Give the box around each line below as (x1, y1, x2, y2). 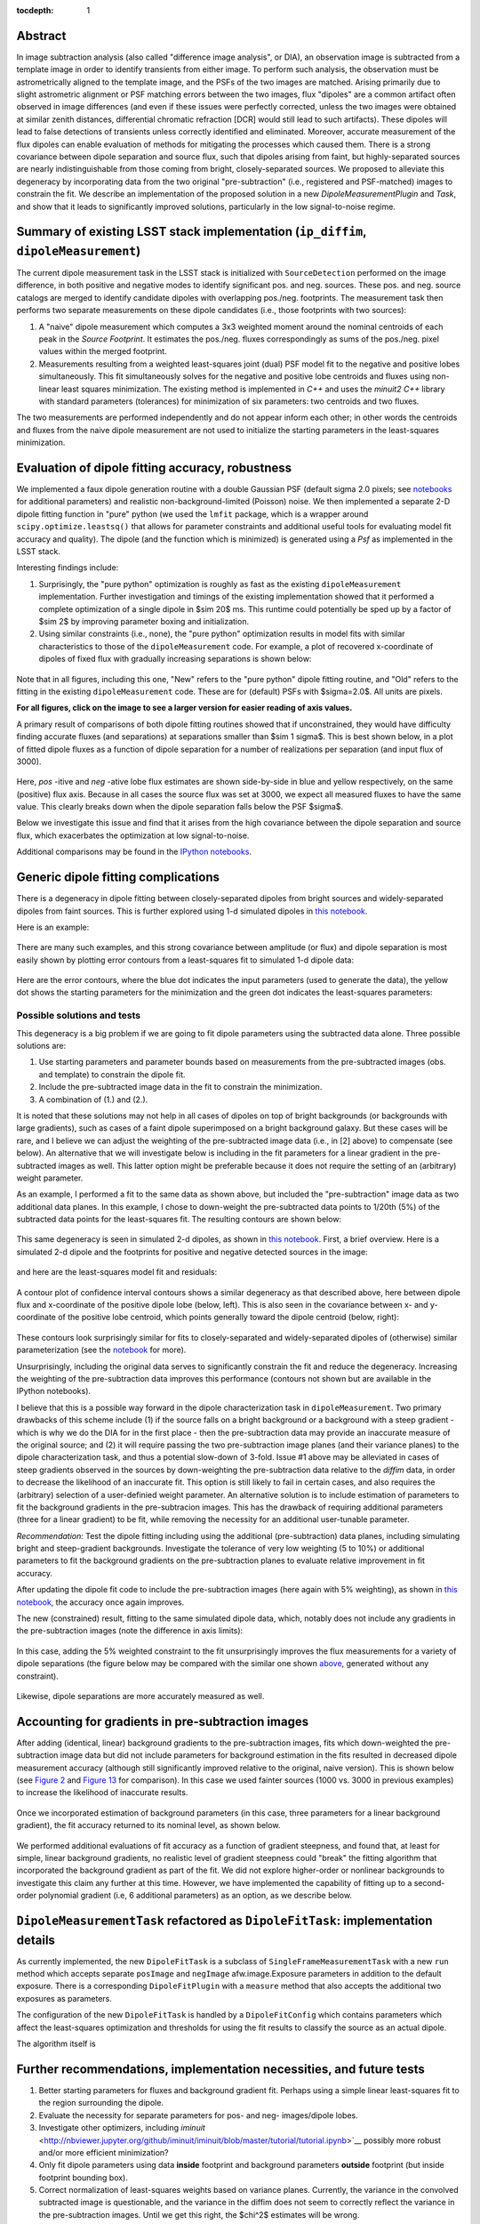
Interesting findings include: (16, 562, 119, 573)
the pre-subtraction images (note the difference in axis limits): (16, 1625, 244, 1636)
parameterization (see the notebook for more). (16, 1344, 187, 1356)
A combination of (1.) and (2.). (38, 1094, 148, 1105)
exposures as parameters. (16, 1993, 113, 2003)
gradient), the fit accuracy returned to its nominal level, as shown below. (16, 1820, 281, 1831)
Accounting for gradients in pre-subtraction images (16, 1713, 309, 1729)
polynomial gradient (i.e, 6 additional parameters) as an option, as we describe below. (38, 1890, 353, 1901)
